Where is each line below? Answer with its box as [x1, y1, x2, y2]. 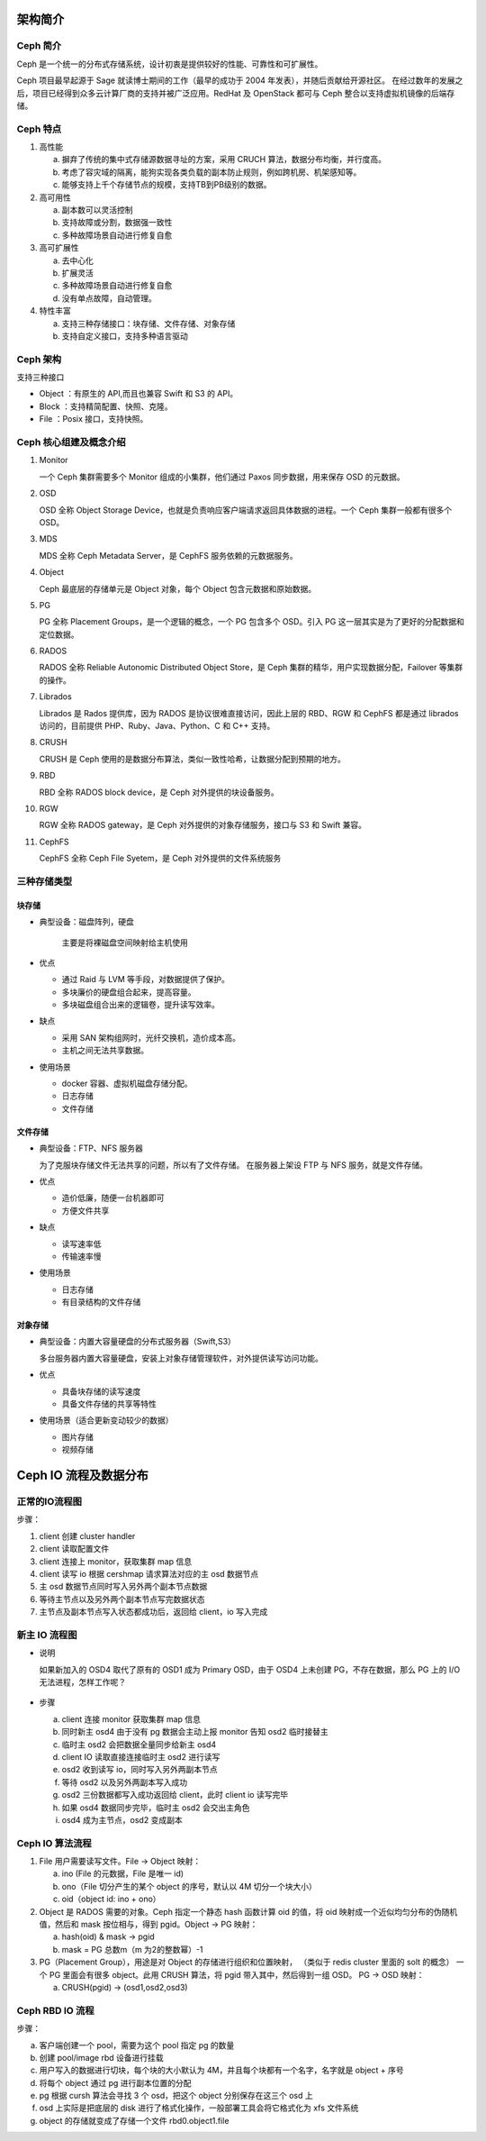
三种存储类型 [16, 875, 73, 888]
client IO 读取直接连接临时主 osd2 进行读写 [61, 1751, 220, 1762]
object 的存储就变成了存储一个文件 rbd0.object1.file [39, 2115, 229, 2126]
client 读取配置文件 [39, 1544, 110, 1554]
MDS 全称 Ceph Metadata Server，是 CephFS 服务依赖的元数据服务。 [39, 550, 299, 560]
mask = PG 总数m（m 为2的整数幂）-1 [61, 1944, 203, 1954]
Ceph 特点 [16, 123, 62, 135]
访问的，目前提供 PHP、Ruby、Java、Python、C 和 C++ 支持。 [39, 721, 275, 732]
